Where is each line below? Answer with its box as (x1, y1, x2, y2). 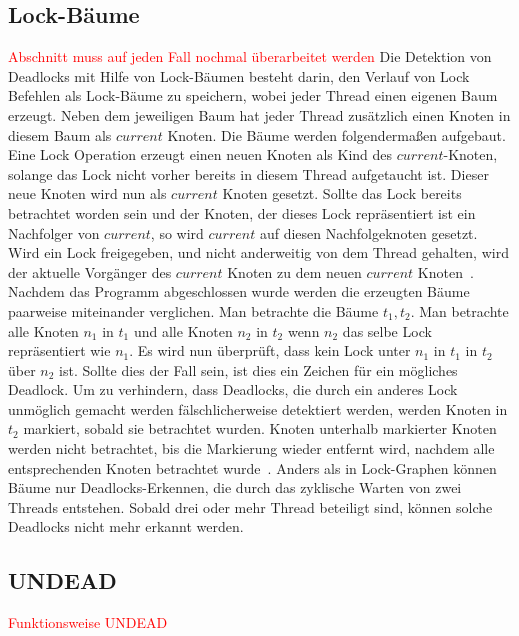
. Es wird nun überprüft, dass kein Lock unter (129, 340, 411, 361)
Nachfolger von (8, 222, 100, 243)
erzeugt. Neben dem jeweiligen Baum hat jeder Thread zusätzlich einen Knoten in (8, 104, 511, 125)
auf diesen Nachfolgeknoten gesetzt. (259, 222, 478, 243)
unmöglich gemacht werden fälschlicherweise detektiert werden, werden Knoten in (8, 398, 508, 419)
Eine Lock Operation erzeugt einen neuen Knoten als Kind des (8, 144, 393, 165)
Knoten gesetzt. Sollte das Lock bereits (222, 183, 462, 204)
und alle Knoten (133, 320, 233, 341)
